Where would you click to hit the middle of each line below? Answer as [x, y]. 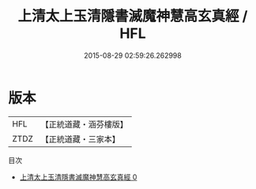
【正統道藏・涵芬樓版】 [85, 124]
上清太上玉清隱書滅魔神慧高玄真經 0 [78, 177]
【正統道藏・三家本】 [81, 139]
